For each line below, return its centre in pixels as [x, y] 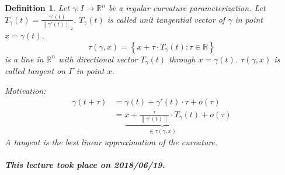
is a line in [24, 59]
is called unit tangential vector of [166, 19]
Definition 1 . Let [37, 8]
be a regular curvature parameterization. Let [187, 8]
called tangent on [35, 71]
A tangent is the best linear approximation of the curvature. [111, 142]
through [182, 59]
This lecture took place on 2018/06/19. [85, 165]
